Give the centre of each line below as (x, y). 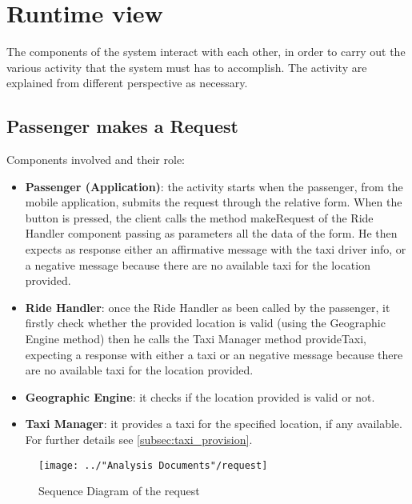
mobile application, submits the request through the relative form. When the (214, 202)
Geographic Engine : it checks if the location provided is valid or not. (200, 396)
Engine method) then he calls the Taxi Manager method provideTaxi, (196, 339)
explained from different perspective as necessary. (127, 83)
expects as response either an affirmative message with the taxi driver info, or (216, 249)
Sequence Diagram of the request (119, 491)
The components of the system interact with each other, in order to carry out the (206, 52)
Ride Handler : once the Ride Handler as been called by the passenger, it (208, 307)
